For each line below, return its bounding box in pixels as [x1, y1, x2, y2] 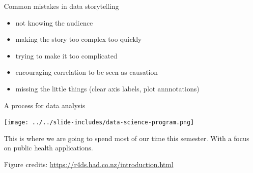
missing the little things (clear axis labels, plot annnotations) [15, 83, 199, 93]
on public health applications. [4, 143, 93, 153]
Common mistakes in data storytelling [4, 1, 119, 11]
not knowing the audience [15, 17, 93, 28]
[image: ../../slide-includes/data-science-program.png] [4, 119, 194, 126]
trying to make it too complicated [15, 50, 117, 60]
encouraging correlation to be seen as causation [15, 67, 158, 77]
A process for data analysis [4, 100, 85, 110]
